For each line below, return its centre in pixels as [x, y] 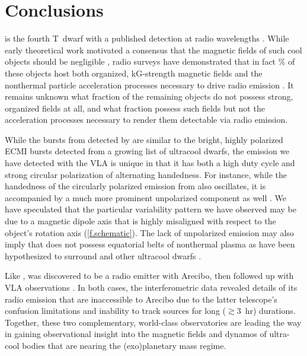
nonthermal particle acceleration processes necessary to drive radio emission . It [149, 85]
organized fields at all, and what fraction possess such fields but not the [135, 108]
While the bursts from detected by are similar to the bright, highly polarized [144, 139]
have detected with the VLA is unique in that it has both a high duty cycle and [150, 163]
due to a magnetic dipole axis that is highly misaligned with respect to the [140, 221]
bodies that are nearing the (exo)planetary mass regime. [124, 345]
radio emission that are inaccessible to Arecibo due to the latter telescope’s [141, 299]
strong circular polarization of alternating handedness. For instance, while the [146, 174]
